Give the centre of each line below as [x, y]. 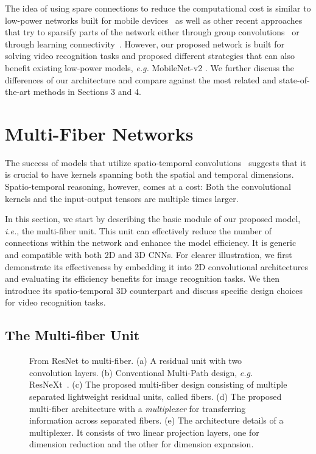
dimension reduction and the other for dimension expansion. [142, 444]
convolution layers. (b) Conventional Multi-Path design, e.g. [141, 372]
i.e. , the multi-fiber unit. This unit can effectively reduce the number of [138, 230]
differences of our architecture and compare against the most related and [141, 79]
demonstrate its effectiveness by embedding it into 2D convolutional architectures [157, 266]
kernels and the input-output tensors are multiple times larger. [122, 198]
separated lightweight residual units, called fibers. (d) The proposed [156, 396]
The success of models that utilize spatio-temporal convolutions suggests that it [156, 162]
